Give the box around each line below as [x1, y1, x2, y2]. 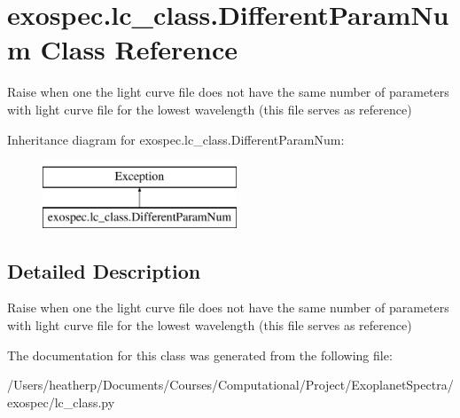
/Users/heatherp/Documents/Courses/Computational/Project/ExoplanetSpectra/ [7, 375, 454, 394]
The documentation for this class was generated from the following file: [7, 345, 393, 364]
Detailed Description [7, 256, 201, 284]
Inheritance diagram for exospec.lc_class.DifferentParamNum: [7, 130, 345, 148]
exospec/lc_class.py [7, 392, 115, 411]
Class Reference [40, 31, 238, 67]
